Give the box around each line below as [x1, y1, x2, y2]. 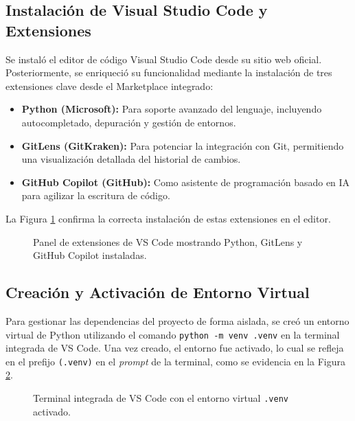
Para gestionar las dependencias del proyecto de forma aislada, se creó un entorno [5, 313, 350, 328]
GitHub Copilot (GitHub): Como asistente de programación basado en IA [21, 174, 350, 189]
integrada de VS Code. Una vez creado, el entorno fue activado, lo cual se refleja [5, 341, 344, 355]
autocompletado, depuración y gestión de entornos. [21, 115, 236, 129]
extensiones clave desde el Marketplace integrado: [5, 78, 214, 93]
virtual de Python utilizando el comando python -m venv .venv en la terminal [5, 327, 340, 341]
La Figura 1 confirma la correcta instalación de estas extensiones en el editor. [5, 211, 331, 225]
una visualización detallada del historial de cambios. [21, 152, 241, 166]
